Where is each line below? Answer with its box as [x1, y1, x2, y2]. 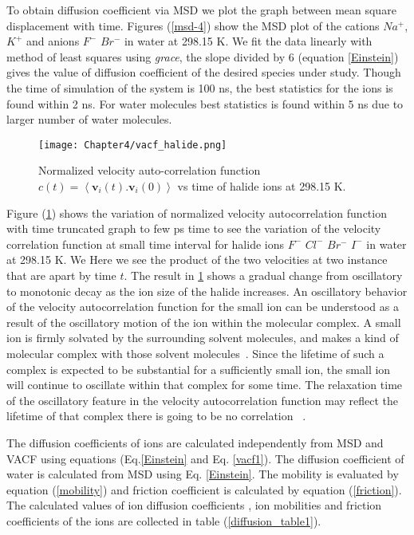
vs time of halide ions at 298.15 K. [177, 178, 346, 194]
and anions [26, 33, 80, 49]
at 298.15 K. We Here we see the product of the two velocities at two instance [6, 251, 388, 268]
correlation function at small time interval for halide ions [6, 235, 284, 252]
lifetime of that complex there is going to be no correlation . [6, 407, 306, 424]
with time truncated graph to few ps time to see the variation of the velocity [6, 220, 381, 237]
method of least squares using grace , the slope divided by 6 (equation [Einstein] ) [6, 48, 399, 65]
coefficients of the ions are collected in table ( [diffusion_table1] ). [6, 512, 321, 529]
